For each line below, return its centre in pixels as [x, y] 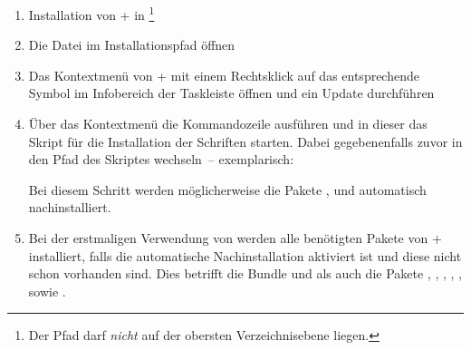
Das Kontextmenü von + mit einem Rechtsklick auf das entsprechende [224, 75]
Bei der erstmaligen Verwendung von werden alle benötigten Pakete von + [235, 238]
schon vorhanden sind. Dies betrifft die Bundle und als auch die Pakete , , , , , [245, 273]
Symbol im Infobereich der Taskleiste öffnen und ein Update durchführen [231, 93]
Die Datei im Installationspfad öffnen [132, 45]
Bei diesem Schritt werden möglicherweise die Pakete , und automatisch [227, 189]
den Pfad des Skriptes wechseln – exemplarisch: [161, 159]
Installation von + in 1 [91, 13]
